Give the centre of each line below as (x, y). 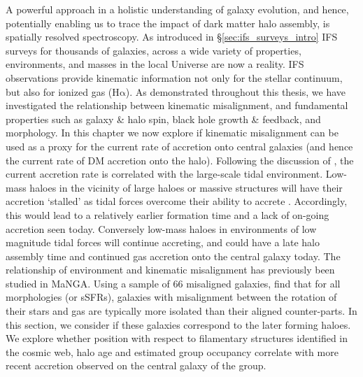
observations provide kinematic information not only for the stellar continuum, (174, 77)
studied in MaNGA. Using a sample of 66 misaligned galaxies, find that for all (173, 283)
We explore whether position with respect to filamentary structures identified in (177, 338)
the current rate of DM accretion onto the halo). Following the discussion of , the (180, 160)
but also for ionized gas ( (59, 91)
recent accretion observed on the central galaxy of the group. (136, 365)
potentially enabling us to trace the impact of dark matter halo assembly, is (168, 23)
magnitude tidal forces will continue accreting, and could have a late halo (163, 242)
